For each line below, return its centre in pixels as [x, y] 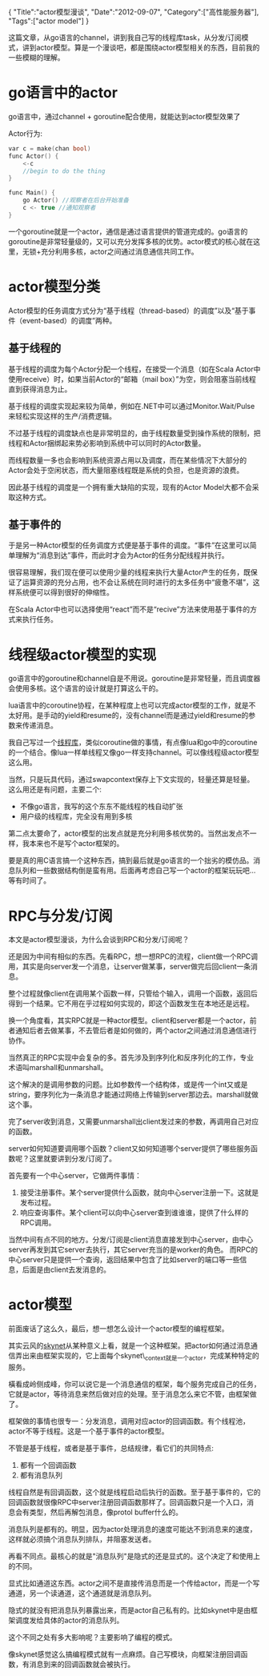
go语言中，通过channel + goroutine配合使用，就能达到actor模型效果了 [124, 116]
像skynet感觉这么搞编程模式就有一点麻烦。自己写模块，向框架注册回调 [124, 1654]
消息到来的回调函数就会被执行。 [82, 1664]
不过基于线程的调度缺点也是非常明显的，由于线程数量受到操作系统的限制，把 [134, 433]
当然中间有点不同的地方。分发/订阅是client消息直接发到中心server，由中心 [131, 1240]
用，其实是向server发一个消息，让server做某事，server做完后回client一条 [129, 967]
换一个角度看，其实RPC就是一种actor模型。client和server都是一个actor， [129, 1020]
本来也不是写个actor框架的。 [76, 844]
